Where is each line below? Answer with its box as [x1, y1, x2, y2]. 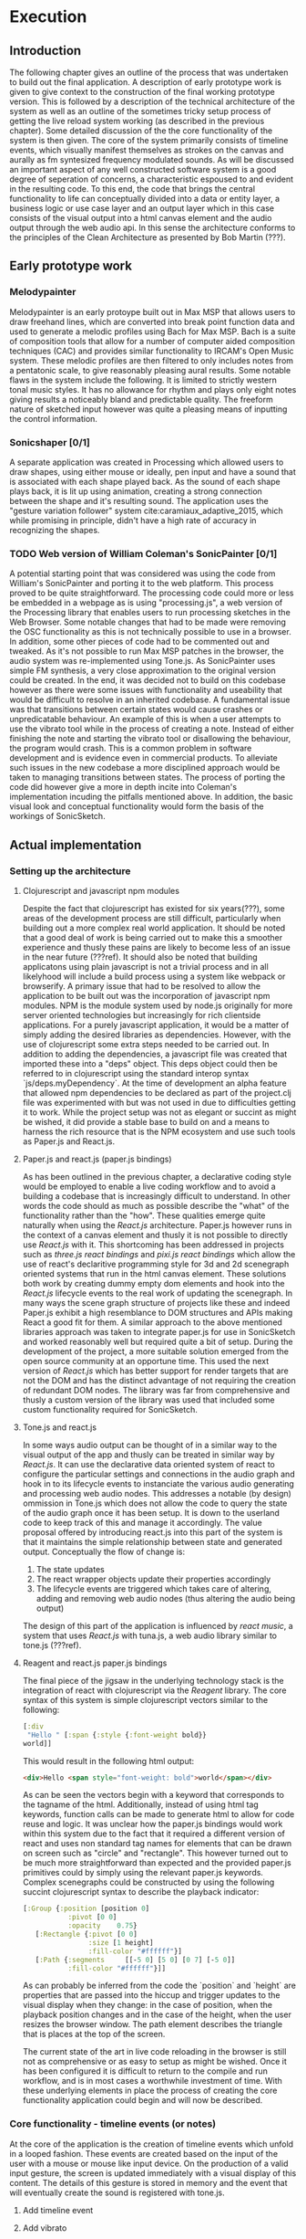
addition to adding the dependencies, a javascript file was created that [22, 1048, 288, 1059]
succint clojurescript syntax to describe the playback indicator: [22, 1887, 260, 1897]
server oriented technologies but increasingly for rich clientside [22, 1009, 261, 1020]
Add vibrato [22, 2222, 67, 2234]
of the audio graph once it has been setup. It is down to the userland [22, 1507, 280, 1518]
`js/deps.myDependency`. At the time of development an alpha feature [22, 1077, 287, 1088]
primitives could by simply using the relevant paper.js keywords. [22, 1867, 264, 1878]
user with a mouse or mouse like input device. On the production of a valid [9, 2158, 289, 2169]
